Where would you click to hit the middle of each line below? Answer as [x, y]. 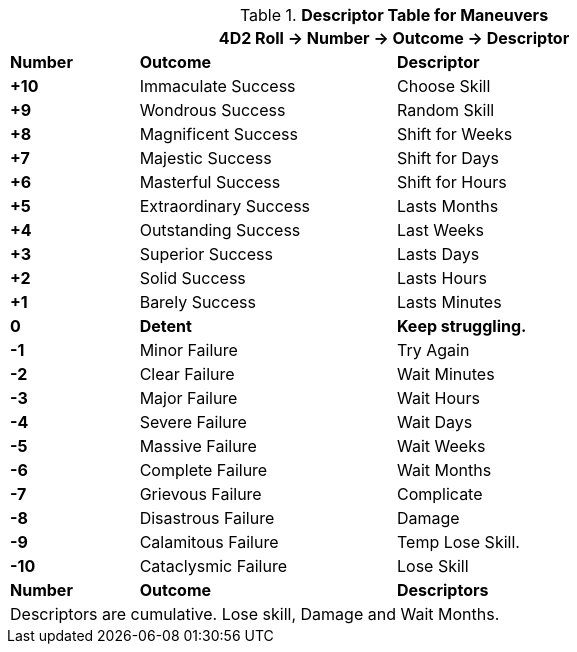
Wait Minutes [445, 374]
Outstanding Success [220, 230]
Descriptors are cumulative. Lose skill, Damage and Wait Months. [255, 614]
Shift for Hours [451, 182]
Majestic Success [205, 158]
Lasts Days [438, 254]
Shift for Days [447, 158]
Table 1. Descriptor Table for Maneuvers [394, 15]
